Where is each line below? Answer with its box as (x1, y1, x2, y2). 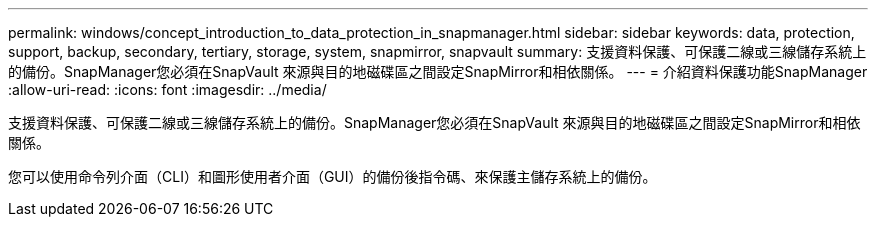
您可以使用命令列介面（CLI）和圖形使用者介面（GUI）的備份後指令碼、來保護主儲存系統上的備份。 (8, 168, 657, 185)
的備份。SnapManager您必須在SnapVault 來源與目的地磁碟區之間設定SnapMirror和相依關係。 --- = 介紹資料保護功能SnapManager (8, 63, 868, 80)
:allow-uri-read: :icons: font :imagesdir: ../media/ (8, 81, 327, 98)
